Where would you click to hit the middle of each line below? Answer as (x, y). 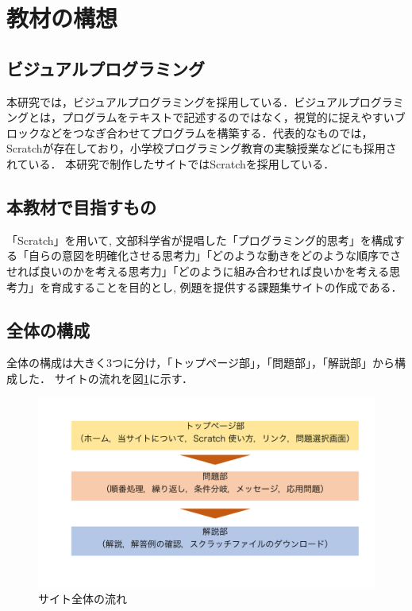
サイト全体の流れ (83, 598)
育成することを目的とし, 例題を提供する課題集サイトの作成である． (226, 286)
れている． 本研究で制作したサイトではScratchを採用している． (171, 163)
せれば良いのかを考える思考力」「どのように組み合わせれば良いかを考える (198, 271)
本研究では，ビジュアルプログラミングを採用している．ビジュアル (177, 101)
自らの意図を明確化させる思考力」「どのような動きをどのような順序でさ (214, 255)
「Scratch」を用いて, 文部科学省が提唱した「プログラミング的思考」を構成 (200, 240)
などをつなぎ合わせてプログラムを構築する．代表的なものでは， (206, 132)
